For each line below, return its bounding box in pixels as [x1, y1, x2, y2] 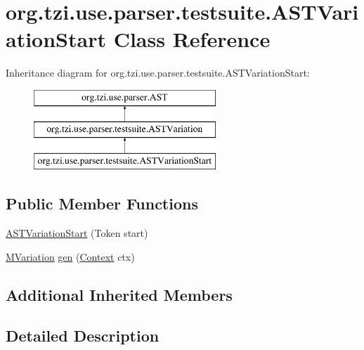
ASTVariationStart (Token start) [6, 226, 148, 240]
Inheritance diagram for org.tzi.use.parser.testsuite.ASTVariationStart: [6, 65, 310, 80]
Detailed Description [6, 325, 160, 346]
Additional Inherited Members [6, 283, 233, 305]
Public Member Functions [6, 193, 198, 214]
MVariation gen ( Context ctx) [6, 249, 135, 264]
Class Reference [113, 25, 271, 53]
